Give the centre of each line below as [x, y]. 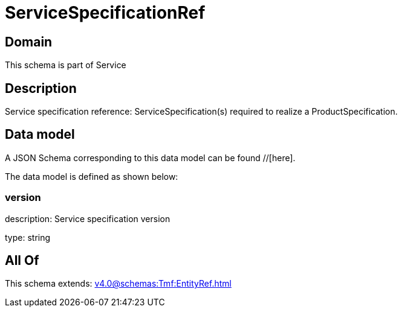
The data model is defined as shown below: [92, 176]
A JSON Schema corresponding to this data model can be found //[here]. [150, 158]
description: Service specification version [88, 218]
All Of [22, 261]
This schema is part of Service [66, 65]
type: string [28, 237]
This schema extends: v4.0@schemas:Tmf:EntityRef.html [118, 284]
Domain [29, 42]
